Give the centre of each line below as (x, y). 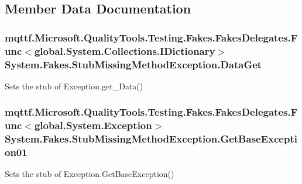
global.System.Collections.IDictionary (125, 51)
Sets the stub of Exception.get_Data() (74, 86)
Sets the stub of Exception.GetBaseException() (90, 174)
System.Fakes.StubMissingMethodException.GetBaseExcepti (151, 139)
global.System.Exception (93, 125)
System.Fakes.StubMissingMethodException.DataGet (133, 64)
